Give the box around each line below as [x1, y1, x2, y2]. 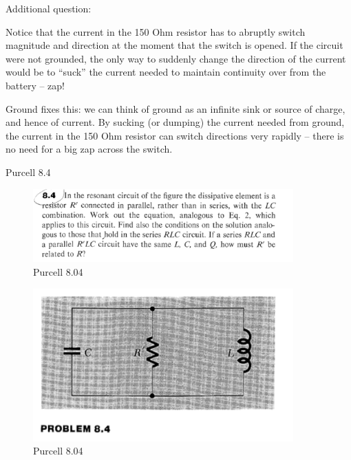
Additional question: [6, 1, 92, 15]
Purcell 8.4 [6, 164, 51, 179]
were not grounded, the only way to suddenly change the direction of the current [6, 51, 346, 65]
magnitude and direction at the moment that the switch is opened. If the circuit [6, 38, 343, 52]
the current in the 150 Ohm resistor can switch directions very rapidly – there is [6, 128, 344, 142]
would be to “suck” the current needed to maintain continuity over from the [6, 65, 326, 79]
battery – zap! [6, 78, 65, 92]
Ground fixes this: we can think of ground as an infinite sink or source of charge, [6, 101, 345, 116]
